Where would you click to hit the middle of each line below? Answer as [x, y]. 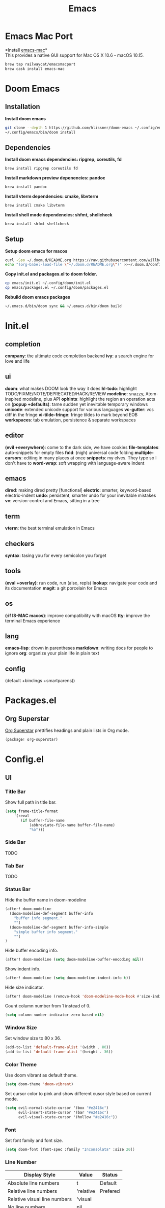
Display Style [40, 1175]
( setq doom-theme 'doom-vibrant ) [39, 1084]
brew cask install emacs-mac [35, 69]
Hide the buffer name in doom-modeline [46, 900]
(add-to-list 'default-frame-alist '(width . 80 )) [58, 1047]
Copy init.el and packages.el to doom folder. [51, 274]
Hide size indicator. [25, 987]
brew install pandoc [26, 187]
